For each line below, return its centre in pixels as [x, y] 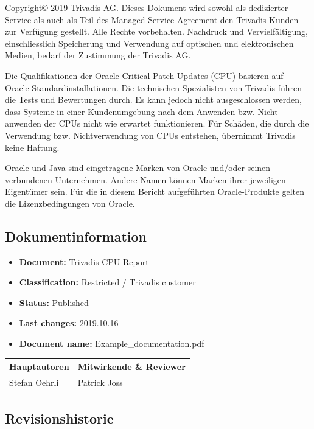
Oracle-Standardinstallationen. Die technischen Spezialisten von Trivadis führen [153, 87]
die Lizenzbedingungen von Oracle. [70, 203]
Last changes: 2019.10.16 [69, 323]
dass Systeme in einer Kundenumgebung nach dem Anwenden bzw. [130, 111]
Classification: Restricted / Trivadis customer [107, 282]
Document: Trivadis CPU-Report [84, 261]
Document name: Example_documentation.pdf [112, 344]
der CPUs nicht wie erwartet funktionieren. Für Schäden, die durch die [176, 123]
